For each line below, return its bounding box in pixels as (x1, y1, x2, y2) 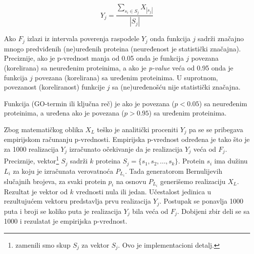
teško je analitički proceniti (97, 124, 178, 134)
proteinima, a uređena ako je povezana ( (4, 108, 125, 118)
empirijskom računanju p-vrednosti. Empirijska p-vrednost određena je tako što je (4, 134, 250, 144)
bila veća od (132, 206, 169, 216)
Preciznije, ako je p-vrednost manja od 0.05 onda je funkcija (4, 53, 184, 63)
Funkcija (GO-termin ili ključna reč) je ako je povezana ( (4, 98, 175, 108)
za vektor (82, 239, 109, 250)
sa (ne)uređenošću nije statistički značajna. (112, 82, 241, 92)
